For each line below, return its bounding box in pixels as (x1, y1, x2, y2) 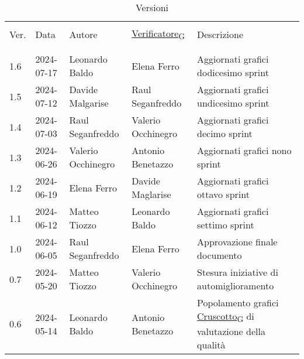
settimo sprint (197, 218, 254, 232)
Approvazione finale (197, 235, 278, 249)
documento (197, 248, 242, 262)
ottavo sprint (197, 187, 250, 201)
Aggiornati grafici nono (197, 143, 292, 158)
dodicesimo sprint (197, 66, 269, 80)
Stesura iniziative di (197, 265, 278, 279)
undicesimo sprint (197, 96, 270, 110)
